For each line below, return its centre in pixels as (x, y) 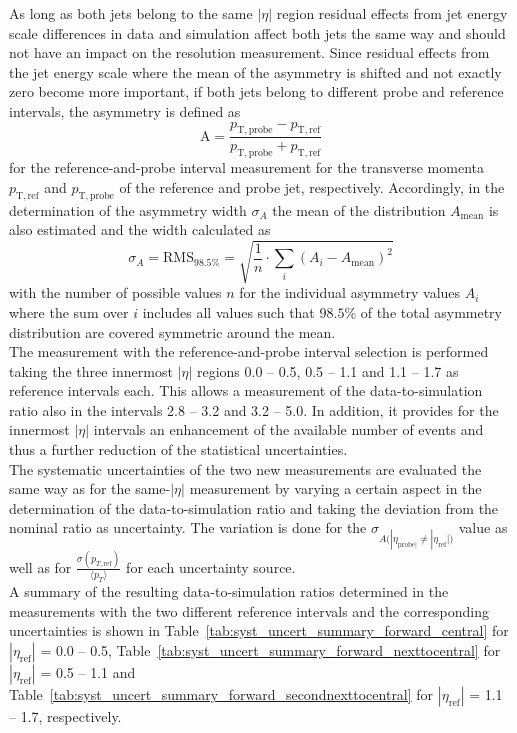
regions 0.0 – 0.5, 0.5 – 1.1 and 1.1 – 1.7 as (327, 370)
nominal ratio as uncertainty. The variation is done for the (188, 527)
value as (483, 527)
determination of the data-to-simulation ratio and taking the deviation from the (254, 507)
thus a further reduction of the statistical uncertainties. (178, 449)
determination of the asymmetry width (128, 209)
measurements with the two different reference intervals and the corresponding (249, 610)
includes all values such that (228, 311)
